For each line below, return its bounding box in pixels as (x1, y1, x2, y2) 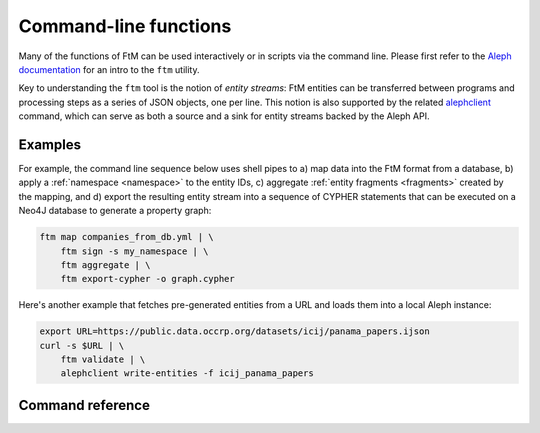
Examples (18, 136, 82, 153)
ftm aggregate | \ (60, 259, 151, 270)
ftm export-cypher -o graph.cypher (60, 273, 235, 285)
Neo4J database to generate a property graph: (18, 205, 212, 217)
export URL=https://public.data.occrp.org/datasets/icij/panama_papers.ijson (39, 326, 430, 337)
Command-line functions (18, 15, 232, 37)
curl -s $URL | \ (39, 340, 125, 351)
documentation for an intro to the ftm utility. (18, 63, 200, 75)
